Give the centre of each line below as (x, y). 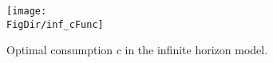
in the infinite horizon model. (196, 50)
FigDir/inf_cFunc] (55, 24)
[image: (27, 11)
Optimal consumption (60, 50)
